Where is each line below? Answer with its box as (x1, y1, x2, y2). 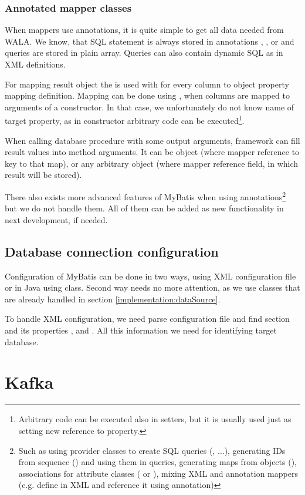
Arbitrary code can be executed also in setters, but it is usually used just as (18, 413, 292, 425)
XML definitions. (5, 58, 66, 70)
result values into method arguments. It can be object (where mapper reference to (5, 146, 300, 158)
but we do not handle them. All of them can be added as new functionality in (5, 202, 284, 214)
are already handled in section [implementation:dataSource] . (5, 292, 221, 305)
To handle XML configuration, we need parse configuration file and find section (5, 312, 290, 325)
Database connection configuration (5, 242, 219, 260)
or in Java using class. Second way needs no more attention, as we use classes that (5, 281, 300, 294)
